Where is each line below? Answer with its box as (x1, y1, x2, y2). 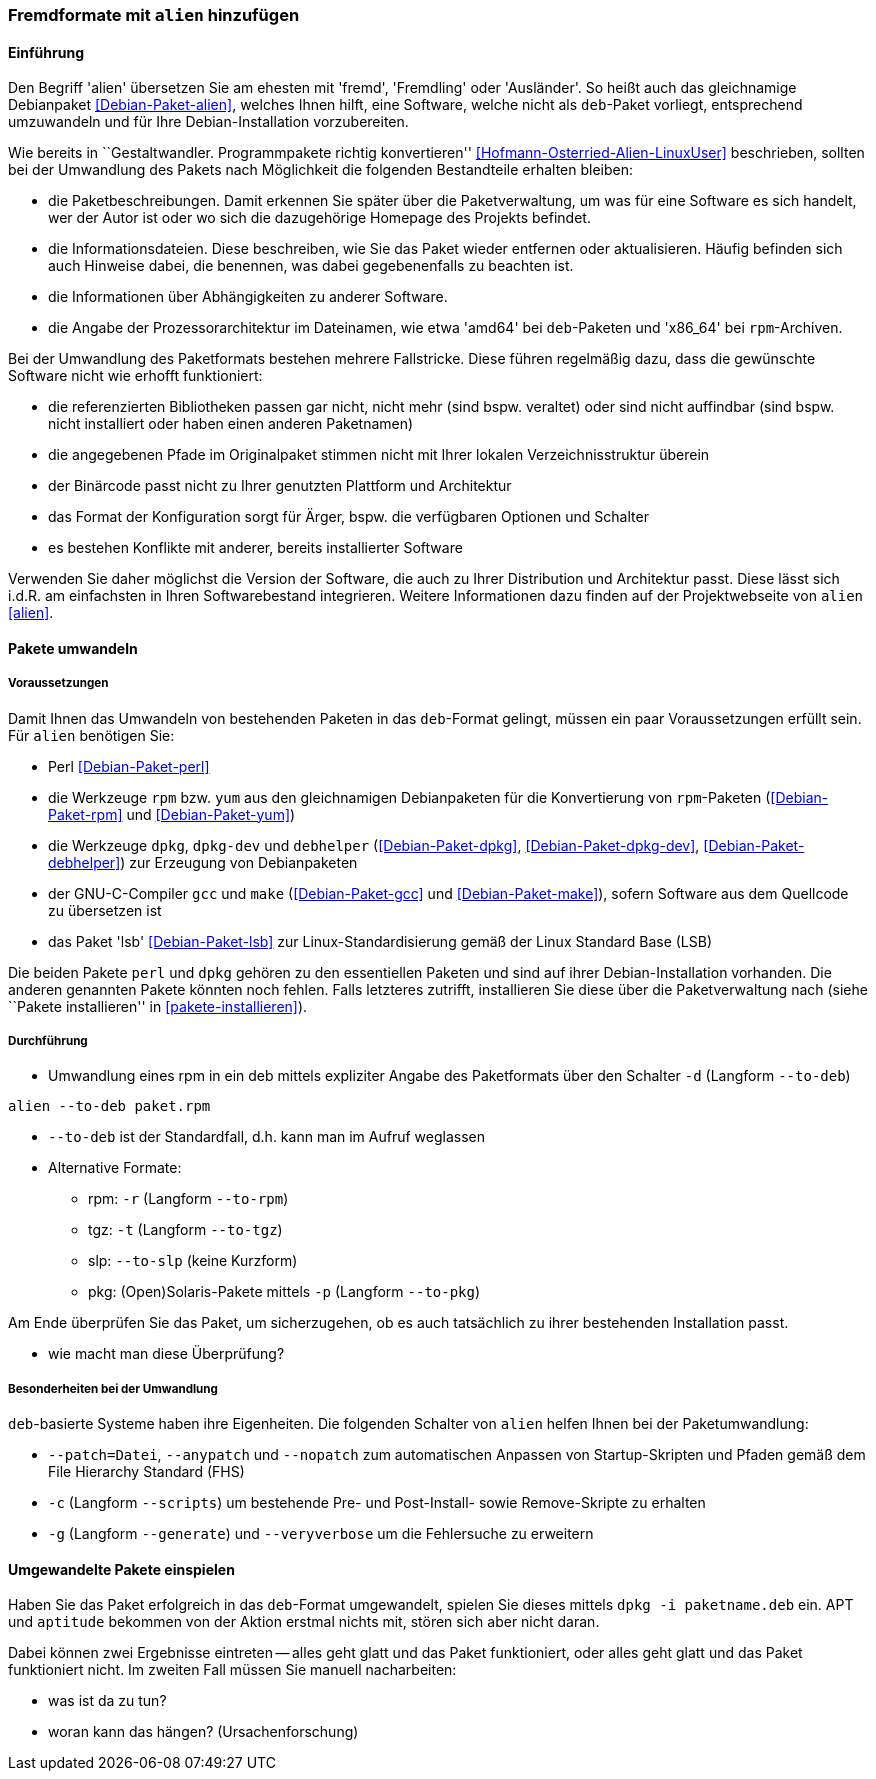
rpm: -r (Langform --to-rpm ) (88, 1190, 289, 1208)
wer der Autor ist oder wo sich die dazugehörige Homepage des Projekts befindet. (48, 209, 591, 227)
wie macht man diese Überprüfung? (48, 1345, 285, 1363)
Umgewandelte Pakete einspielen (8, 1560, 235, 1578)
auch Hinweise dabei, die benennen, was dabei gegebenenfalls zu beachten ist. (48, 257, 574, 275)
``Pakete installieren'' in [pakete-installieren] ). (8, 997, 308, 1015)
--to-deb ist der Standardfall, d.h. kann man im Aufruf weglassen (48, 1128, 486, 1146)
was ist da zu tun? (48, 1692, 167, 1710)
